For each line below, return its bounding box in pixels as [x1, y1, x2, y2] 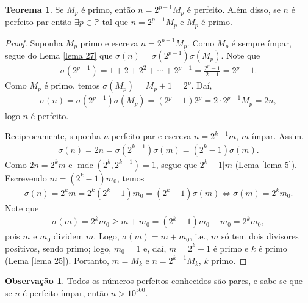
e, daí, [143, 241, 167, 254]
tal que [102, 15, 128, 28]
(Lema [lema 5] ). [235, 158, 297, 170]
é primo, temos [44, 79, 100, 92]
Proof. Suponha [5, 36, 63, 49]
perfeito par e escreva [111, 130, 192, 142]
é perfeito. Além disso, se [187, 3, 281, 15]
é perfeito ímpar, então [23, 286, 109, 299]
